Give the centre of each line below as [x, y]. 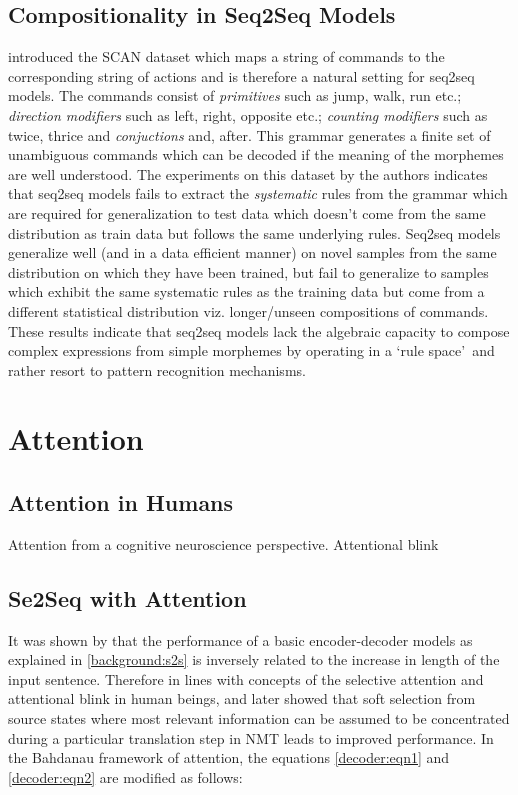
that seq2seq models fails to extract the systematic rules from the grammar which [258, 193]
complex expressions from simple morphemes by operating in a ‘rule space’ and [251, 350]
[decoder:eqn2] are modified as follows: [125, 776]
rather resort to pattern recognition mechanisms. [157, 369]
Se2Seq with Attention [127, 597]
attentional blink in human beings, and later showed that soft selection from [242, 698]
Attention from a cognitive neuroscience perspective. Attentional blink [223, 543]
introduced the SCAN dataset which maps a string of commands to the [226, 56]
